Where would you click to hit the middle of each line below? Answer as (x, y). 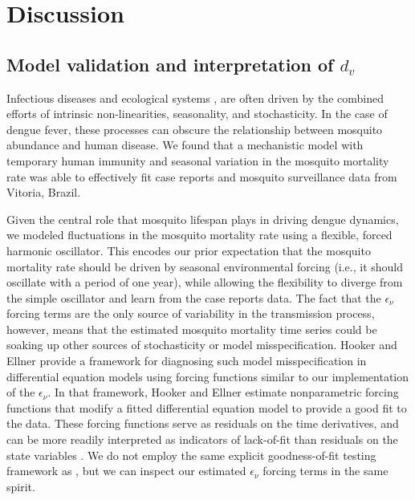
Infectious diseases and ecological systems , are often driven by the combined (195, 98)
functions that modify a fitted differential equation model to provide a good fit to (207, 407)
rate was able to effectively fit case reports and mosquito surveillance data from (202, 176)
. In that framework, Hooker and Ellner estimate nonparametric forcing (223, 392)
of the (21, 392)
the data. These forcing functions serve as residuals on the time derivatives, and (203, 423)
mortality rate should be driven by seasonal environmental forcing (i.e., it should (205, 266)
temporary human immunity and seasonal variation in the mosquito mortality (198, 160)
